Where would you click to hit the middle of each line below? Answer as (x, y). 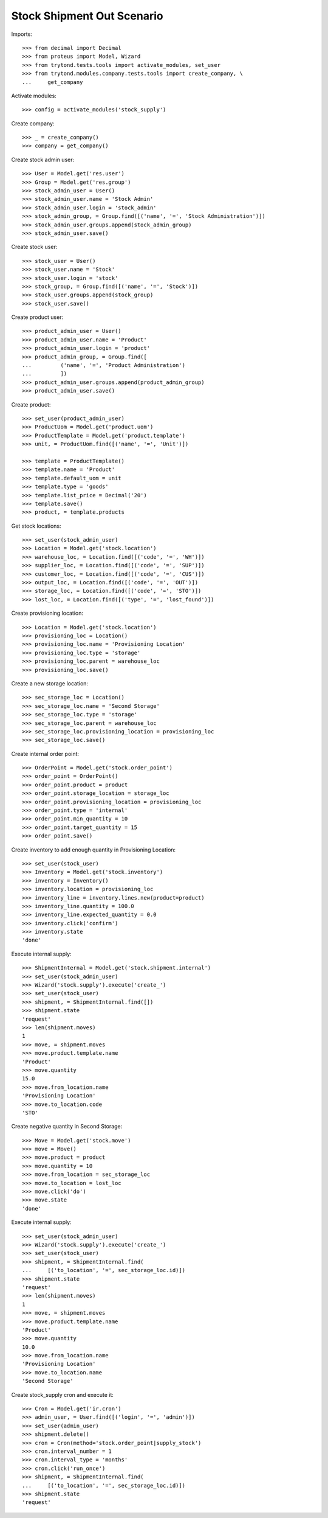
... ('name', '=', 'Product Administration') (104, 366)
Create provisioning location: (47, 613)
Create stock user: (34, 247)
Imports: (22, 34)
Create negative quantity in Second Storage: (67, 1127)
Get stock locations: (36, 526)
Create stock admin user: (43, 159)
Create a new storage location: (50, 683)
